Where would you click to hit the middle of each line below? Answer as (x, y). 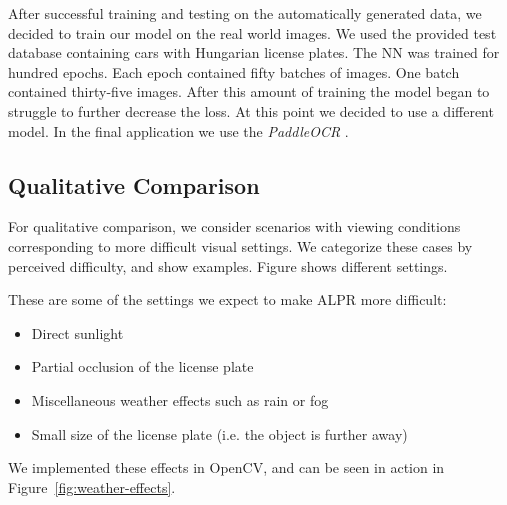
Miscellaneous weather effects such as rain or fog (180, 399)
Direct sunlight (77, 332)
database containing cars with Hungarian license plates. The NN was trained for (254, 52)
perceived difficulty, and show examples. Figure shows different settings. (228, 265)
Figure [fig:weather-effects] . (92, 486)
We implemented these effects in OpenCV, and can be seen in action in (226, 467)
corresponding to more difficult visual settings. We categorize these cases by (240, 245)
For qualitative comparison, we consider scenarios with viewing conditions (234, 226)
